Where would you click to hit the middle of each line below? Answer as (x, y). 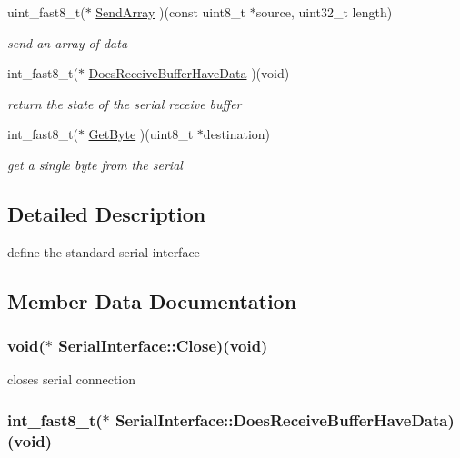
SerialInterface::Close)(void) (163, 346)
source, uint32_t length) (324, 12)
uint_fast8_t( (46, 12)
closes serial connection (72, 379)
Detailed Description (107, 213)
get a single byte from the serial (95, 164)
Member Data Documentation (152, 300)
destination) (237, 134)
